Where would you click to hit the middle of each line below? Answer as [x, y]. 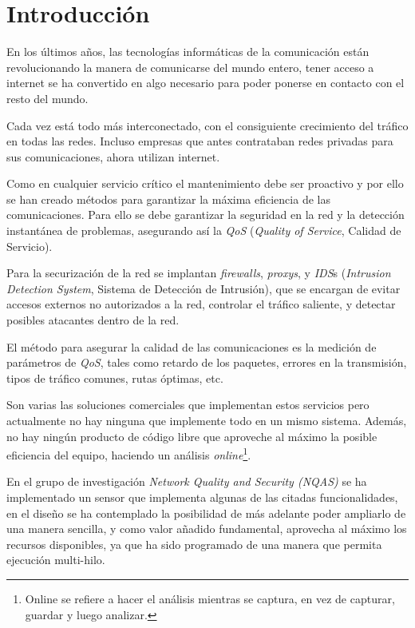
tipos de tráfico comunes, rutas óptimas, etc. [115, 378]
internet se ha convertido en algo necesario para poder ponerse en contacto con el [206, 83]
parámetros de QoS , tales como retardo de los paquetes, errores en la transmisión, [207, 362]
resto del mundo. [47, 98]
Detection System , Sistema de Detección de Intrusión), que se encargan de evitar [204, 288]
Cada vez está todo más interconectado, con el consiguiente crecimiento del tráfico [207, 125]
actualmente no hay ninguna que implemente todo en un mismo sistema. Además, [207, 420]
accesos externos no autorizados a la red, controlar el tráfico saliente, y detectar [201, 304]
